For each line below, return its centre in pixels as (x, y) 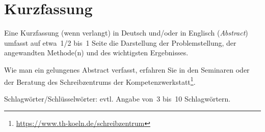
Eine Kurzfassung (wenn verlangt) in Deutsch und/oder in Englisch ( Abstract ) (126, 33)
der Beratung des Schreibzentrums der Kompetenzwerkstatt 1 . (100, 81)
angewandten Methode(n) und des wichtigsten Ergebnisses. (96, 53)
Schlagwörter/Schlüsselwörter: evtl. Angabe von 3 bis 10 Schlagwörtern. (117, 98)
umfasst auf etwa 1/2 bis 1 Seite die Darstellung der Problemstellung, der (120, 42)
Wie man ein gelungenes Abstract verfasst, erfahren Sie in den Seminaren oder (127, 69)
